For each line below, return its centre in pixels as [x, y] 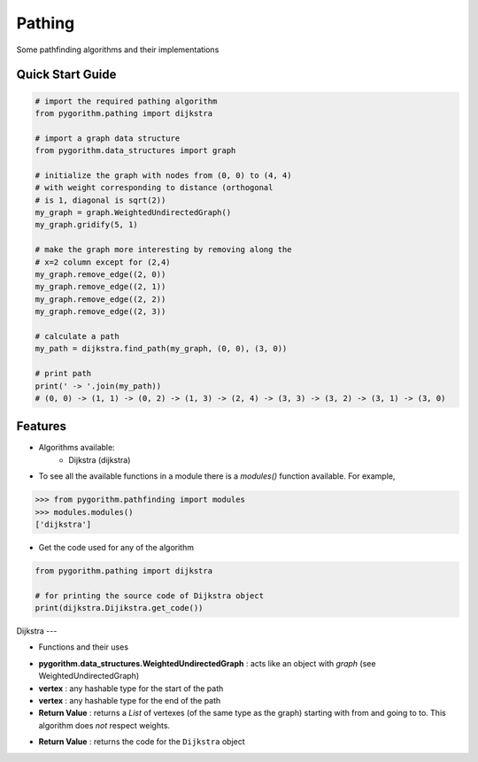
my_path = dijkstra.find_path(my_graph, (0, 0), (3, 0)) [161, 349]
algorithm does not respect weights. [104, 725]
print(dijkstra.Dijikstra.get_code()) [119, 608]
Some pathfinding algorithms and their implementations [118, 50]
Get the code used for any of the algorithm [116, 547]
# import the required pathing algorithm [126, 101]
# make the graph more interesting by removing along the [163, 250]
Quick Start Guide [66, 75]
